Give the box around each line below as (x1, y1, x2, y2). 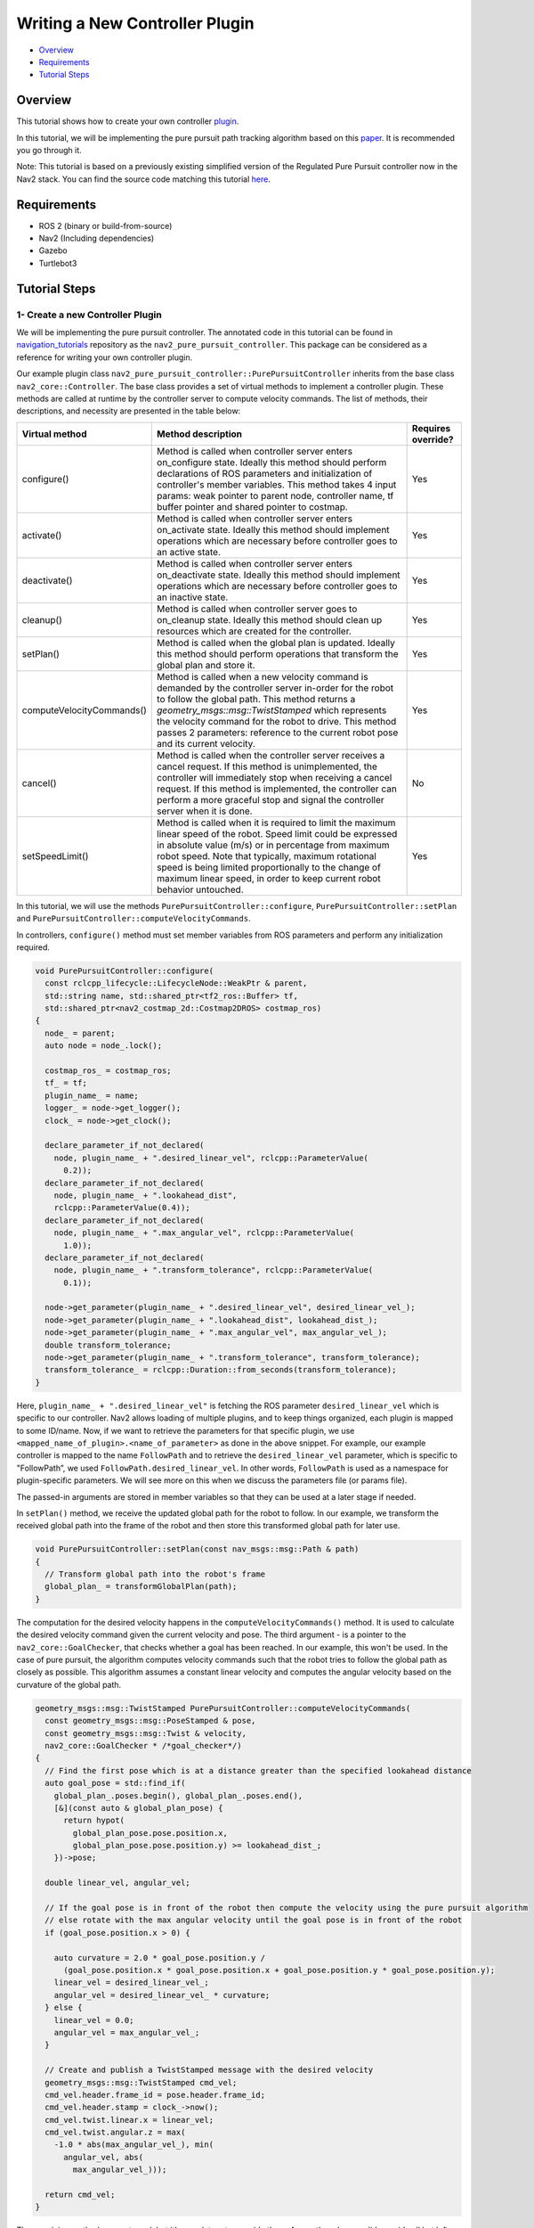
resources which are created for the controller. (157, 625, 352, 637)
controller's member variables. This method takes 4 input (157, 478, 397, 490)
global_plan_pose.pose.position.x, (72, 1828, 229, 1838)
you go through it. (16, 145, 82, 156)
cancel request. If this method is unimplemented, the (157, 760, 378, 773)
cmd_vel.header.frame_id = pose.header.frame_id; (44, 2090, 266, 2100)
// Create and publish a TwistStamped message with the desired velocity (44, 2065, 374, 2076)
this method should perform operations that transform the (157, 647, 400, 659)
